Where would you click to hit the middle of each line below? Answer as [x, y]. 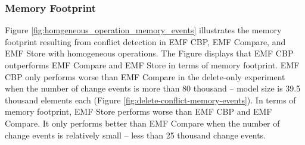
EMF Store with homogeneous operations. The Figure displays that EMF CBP [149, 53]
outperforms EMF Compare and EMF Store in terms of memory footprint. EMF [152, 65]
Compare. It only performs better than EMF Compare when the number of [142, 123]
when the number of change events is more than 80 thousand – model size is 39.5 [153, 88]
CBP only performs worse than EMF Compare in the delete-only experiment [145, 76]
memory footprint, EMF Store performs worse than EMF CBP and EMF [139, 111]
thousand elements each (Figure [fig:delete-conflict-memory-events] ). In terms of [150, 100]
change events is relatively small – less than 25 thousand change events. [136, 135]
